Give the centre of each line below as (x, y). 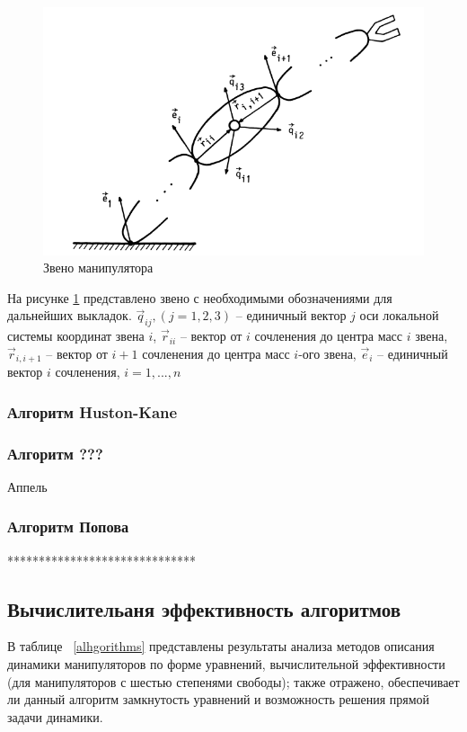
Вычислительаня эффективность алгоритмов (204, 608)
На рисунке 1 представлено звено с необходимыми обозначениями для (200, 297)
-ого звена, (327, 353)
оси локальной (399, 315)
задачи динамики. (55, 716)
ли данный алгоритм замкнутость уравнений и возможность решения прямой (219, 699)
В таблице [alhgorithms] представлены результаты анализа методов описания (221, 646)
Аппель (27, 486)
